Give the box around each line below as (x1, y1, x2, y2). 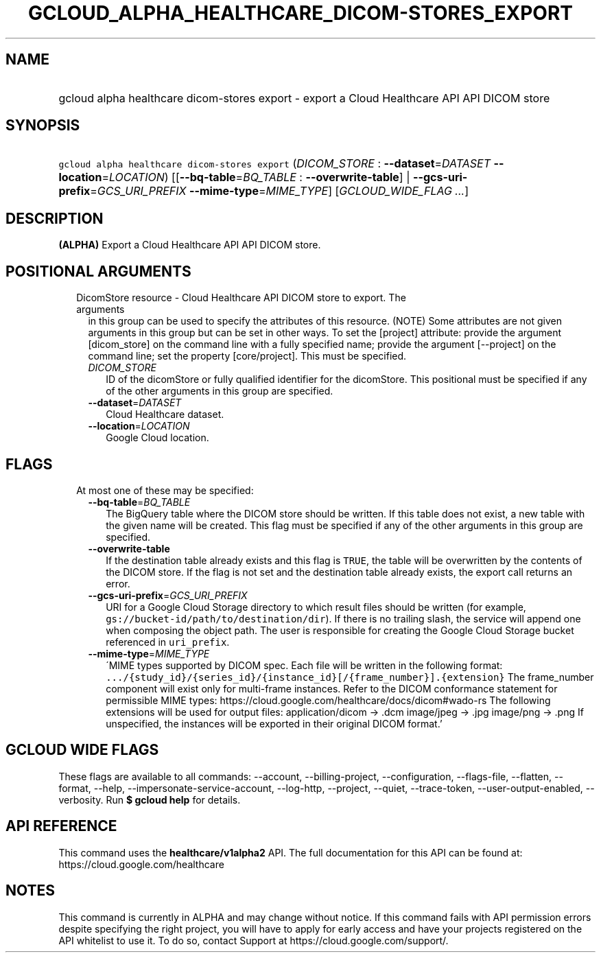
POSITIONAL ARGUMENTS (5, 262, 191, 280)
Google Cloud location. (106, 432, 209, 444)
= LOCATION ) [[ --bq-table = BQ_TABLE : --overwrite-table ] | (102, 170, 410, 185)
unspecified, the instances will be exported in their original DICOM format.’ (106, 717, 443, 729)
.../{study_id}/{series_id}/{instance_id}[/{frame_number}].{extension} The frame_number (106, 670, 594, 683)
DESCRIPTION (5, 209, 104, 227)
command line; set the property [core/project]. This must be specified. (88, 350, 407, 362)
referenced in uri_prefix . (106, 635, 230, 648)
